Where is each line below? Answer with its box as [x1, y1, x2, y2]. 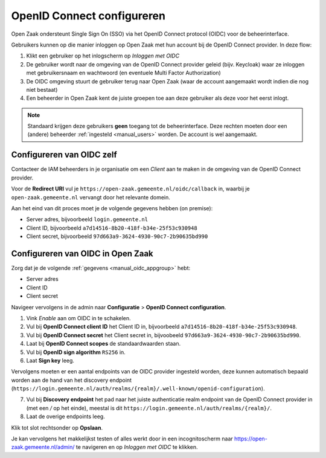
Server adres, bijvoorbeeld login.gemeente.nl [26, 216, 148, 223]
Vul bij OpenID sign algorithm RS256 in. [26, 348, 126, 356]
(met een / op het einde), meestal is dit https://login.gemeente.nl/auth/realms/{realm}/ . [26, 404, 272, 411]
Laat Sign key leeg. [26, 356, 75, 364]
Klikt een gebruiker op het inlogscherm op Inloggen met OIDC [26, 52, 180, 60]
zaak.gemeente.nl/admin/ [11, 443, 75, 451]
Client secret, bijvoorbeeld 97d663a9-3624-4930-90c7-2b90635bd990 [26, 233, 208, 240]
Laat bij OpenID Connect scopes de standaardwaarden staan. [26, 340, 181, 347]
